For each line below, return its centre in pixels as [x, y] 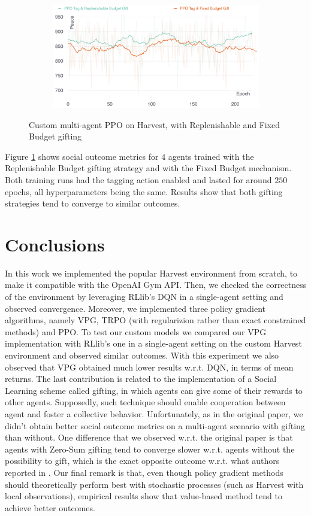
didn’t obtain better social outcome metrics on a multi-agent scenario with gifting [155, 425]
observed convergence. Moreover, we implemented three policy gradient [135, 308]
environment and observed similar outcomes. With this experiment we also [142, 355]
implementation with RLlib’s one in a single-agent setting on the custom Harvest [153, 343]
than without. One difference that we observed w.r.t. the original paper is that [149, 437]
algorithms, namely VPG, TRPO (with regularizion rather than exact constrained [155, 320]
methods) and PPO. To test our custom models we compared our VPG [136, 331]
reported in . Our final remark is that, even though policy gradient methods [144, 472]
